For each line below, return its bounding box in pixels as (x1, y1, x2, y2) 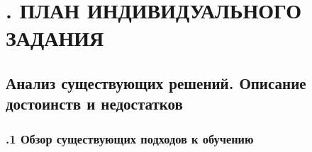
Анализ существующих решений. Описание (6, 71, 306, 93)
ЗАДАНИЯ (6, 23, 104, 52)
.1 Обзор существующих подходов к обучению (6, 129, 254, 147)
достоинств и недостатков (6, 93, 183, 115)
